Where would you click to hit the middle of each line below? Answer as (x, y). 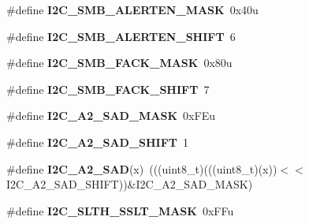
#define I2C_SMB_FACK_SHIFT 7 (108, 89)
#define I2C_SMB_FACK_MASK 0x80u (119, 63)
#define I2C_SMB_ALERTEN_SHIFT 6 (121, 36)
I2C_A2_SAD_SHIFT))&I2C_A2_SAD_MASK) (130, 184)
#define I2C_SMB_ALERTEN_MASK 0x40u (132, 9)
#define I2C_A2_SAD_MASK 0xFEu (111, 116)
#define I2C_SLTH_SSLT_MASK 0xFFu (120, 210)
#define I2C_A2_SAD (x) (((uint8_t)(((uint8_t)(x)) (142, 168)
